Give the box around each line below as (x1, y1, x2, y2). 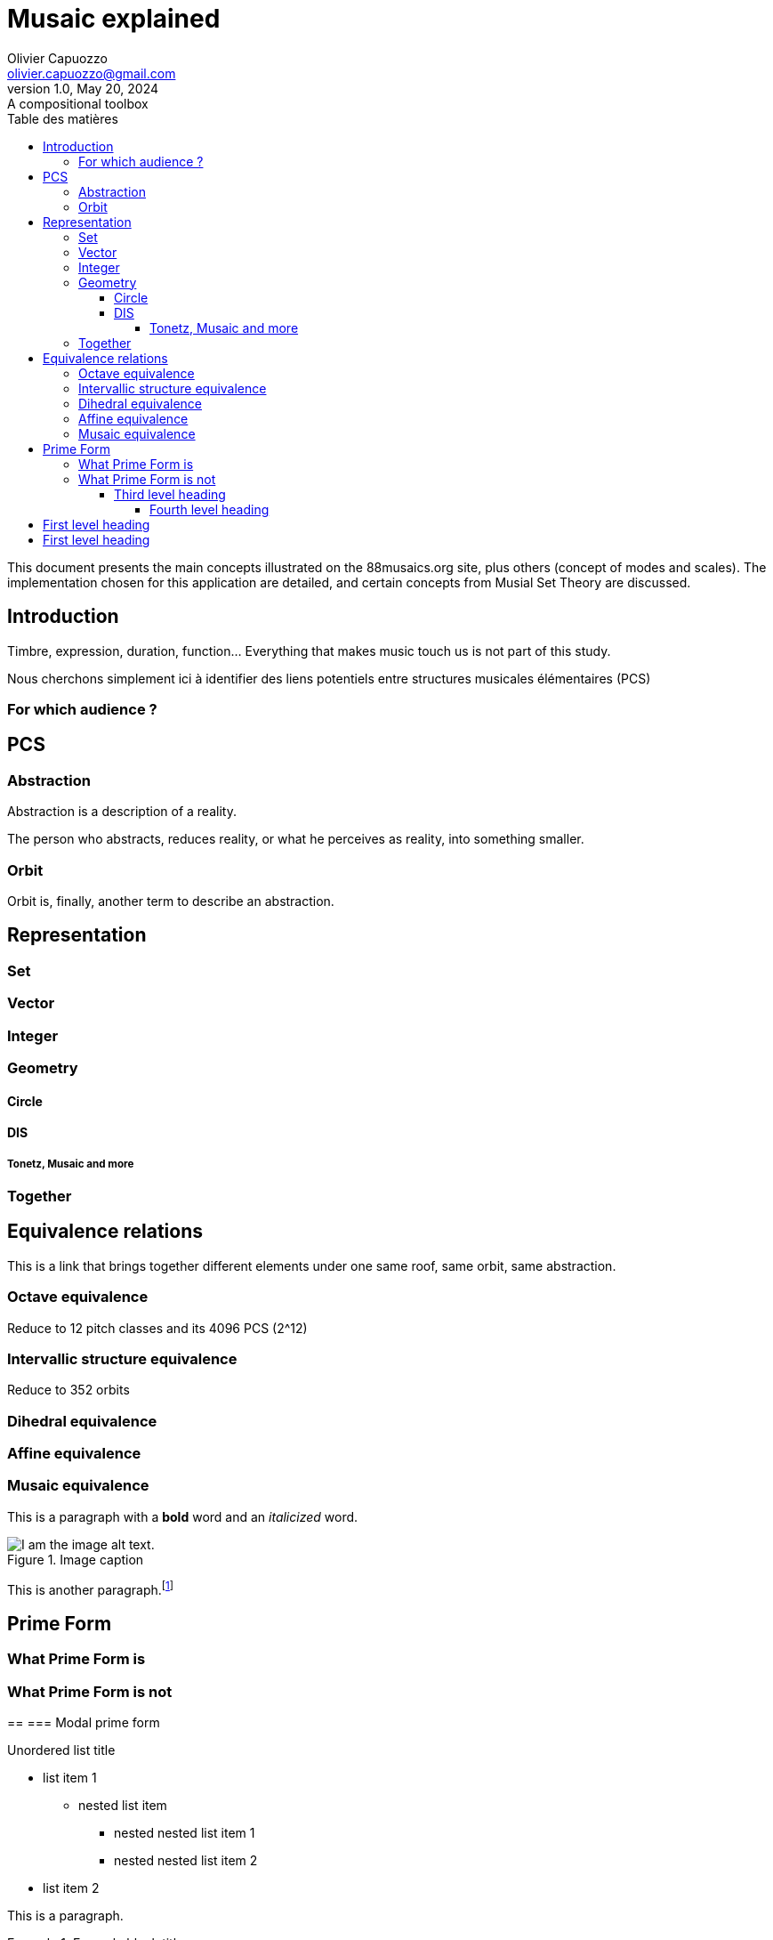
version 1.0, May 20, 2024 (7, 80, 159, 96)
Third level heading (114, 486, 226, 502)
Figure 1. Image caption (7, 1551, 144, 1567)
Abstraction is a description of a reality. (7, 804, 237, 820)
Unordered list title (7, 1742, 116, 1758)
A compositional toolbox (7, 95, 149, 111)
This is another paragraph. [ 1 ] (7, 1579, 174, 1597)
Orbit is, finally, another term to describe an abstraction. (7, 893, 334, 909)
